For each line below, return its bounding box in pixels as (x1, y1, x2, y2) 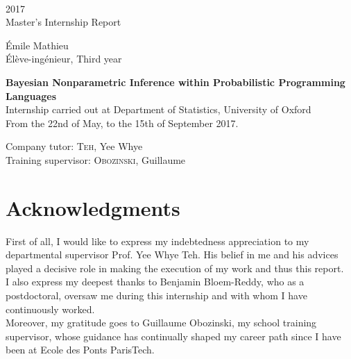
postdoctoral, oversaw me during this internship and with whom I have (6, 288, 307, 303)
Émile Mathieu (6, 37, 69, 52)
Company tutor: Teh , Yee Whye (6, 139, 143, 153)
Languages (6, 88, 57, 103)
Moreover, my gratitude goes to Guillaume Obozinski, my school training (6, 315, 317, 330)
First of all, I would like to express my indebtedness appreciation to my (6, 233, 309, 248)
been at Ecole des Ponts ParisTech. (6, 342, 155, 357)
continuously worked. (6, 301, 95, 316)
